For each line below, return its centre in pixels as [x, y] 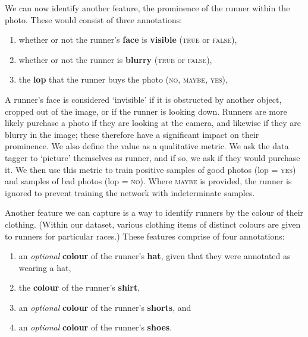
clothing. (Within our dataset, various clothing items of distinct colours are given [153, 224]
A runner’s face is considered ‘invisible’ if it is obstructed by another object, [143, 99]
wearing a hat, [45, 267]
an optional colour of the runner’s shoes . [95, 327]
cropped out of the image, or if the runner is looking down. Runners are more [146, 111]
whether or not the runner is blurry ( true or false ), [115, 59]
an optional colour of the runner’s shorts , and [105, 307]
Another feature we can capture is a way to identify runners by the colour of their [154, 212]
